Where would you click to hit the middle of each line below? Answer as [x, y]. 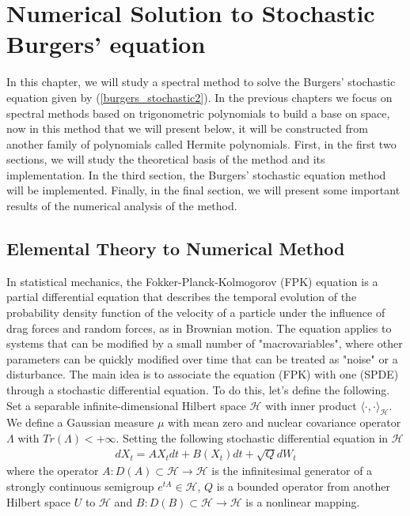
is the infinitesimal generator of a [292, 471]
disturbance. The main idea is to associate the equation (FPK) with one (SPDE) [203, 374]
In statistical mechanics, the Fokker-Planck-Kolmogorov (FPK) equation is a [192, 281]
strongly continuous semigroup [80, 486]
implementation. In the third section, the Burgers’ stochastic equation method [196, 174]
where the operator [53, 471]
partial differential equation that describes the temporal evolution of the [182, 297]
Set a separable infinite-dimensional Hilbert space [126, 405]
